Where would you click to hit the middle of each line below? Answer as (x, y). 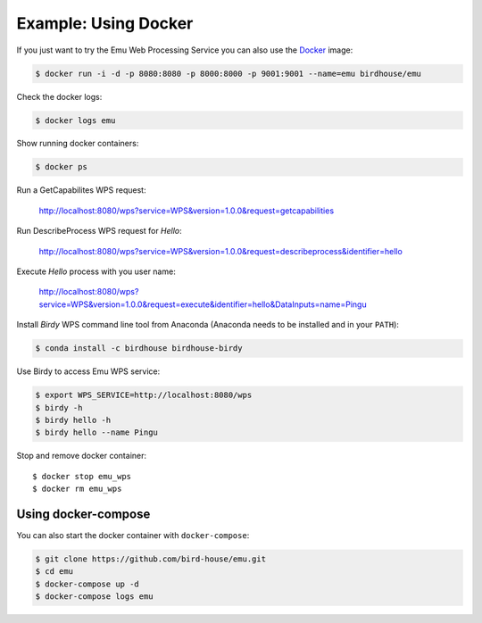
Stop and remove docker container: (82, 456)
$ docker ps (62, 167)
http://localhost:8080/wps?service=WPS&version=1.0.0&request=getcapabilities (187, 211)
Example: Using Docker (105, 23)
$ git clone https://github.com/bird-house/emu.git (151, 559)
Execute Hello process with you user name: (96, 271)
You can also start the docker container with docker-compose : (133, 535)
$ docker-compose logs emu (94, 597)
